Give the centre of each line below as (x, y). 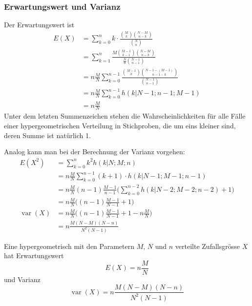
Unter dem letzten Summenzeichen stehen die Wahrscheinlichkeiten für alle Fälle (125, 116)
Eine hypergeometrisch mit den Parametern (69, 246)
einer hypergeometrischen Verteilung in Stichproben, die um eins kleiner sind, (120, 126)
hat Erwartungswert (34, 255)
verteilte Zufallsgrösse (207, 246)
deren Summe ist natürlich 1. (47, 135)
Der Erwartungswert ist (39, 25)
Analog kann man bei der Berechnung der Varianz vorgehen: (94, 152)
